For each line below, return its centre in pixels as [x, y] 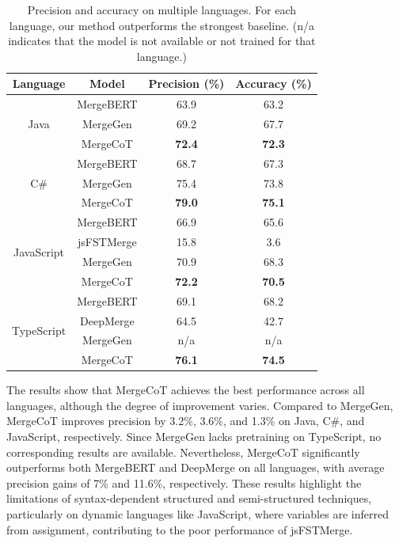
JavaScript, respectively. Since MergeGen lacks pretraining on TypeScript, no [194, 437]
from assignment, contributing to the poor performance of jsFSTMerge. [180, 529]
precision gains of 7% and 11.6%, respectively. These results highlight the [184, 482]
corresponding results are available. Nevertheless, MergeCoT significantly [183, 452]
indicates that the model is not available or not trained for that [162, 41]
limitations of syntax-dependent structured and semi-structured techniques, [189, 498]
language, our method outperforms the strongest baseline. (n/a [161, 25]
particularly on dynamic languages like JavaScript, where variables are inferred [198, 514]
